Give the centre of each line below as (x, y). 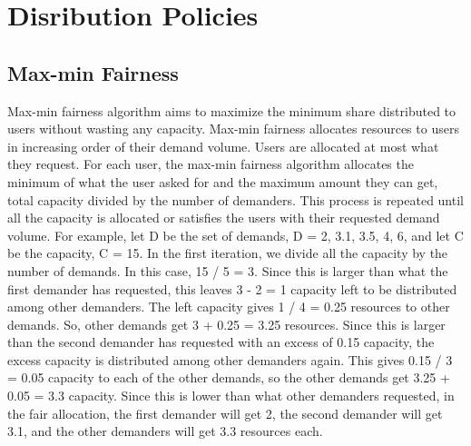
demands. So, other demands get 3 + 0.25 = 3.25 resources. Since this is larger (226, 324)
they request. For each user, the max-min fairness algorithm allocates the (211, 164)
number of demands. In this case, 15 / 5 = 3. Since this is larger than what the (228, 270)
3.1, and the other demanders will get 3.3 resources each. (165, 431)
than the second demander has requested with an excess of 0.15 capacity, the (221, 342)
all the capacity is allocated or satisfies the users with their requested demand (224, 218)
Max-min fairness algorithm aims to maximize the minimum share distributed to (232, 110)
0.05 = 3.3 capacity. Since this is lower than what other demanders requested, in (231, 396)
